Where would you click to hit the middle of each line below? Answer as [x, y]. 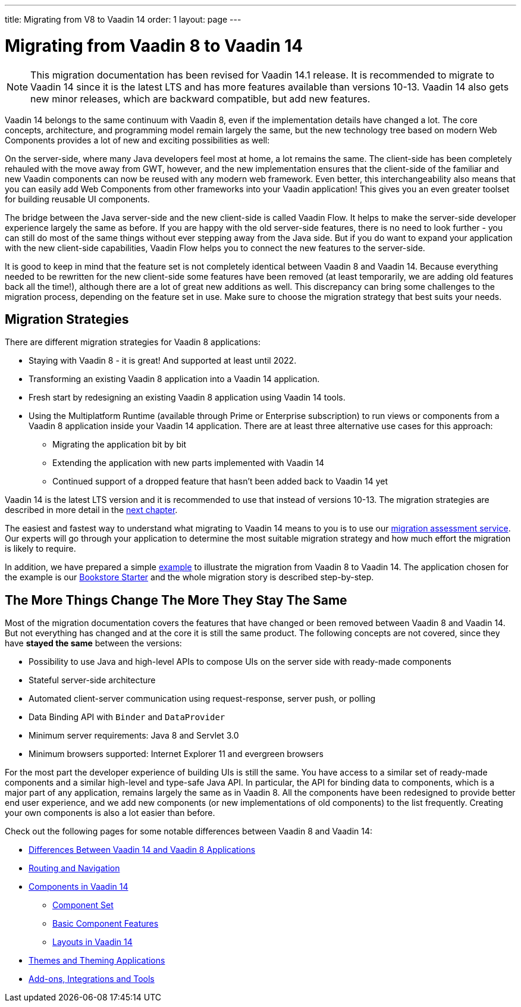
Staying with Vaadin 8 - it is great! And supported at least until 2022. [163, 361]
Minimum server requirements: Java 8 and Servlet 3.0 [134, 736]
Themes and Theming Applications [97, 961]
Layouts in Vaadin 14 [92, 942]
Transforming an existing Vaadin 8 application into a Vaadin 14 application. [174, 379]
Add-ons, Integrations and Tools [92, 979]
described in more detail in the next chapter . [91, 510]
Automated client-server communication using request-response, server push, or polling [202, 699]
